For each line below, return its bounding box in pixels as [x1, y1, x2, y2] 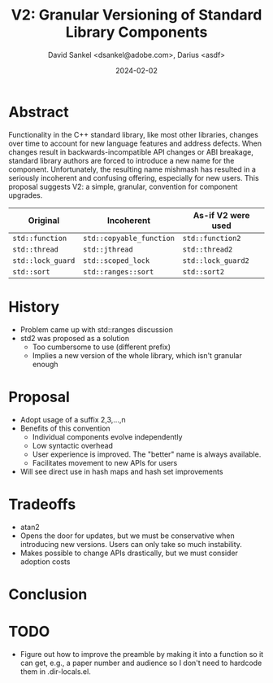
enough [32, 359, 58, 369]
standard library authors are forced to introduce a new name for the [8, 155, 235, 165]
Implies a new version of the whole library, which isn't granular [32, 350, 242, 360]
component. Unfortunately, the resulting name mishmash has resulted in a [8, 164, 256, 174]
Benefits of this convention [19, 423, 111, 433]
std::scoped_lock [82, 256, 150, 265]
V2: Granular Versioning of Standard [11, 6, 262, 24]
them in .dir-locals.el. [19, 666, 91, 676]
